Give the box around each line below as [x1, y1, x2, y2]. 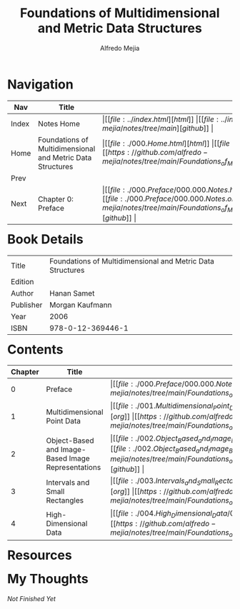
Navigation [7, 76, 74, 92]
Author [11, 288, 34, 298]
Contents [7, 341, 64, 358]
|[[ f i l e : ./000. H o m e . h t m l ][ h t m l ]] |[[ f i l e [101, 139, 231, 149]
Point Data [46, 416, 81, 426]
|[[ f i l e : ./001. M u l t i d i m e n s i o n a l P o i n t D [110, 401, 234, 412]
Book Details [7, 231, 84, 247]
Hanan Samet [49, 288, 95, 298]
